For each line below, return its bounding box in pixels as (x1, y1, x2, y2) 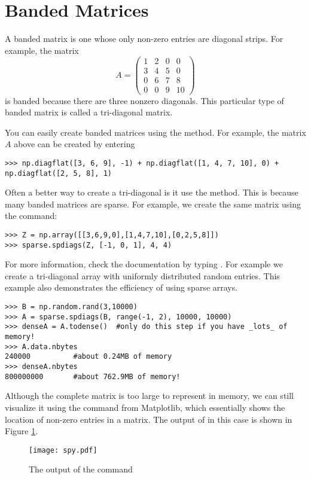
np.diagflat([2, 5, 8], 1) (5, 169, 112, 178)
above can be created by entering (14, 138, 135, 150)
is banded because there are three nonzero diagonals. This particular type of (5, 94, 284, 106)
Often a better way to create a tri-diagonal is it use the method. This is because (5, 186, 298, 199)
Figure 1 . (5, 425, 38, 437)
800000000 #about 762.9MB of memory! (5, 372, 181, 381)
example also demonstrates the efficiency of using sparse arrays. (5, 281, 238, 294)
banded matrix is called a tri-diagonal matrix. (5, 106, 173, 118)
